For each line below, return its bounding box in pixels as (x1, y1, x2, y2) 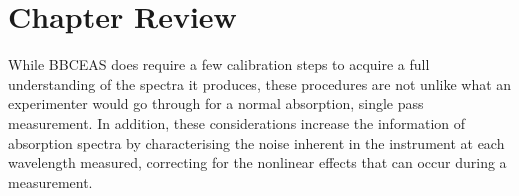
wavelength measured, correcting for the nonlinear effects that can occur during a (8, 152, 507, 173)
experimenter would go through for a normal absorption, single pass (8, 93, 424, 114)
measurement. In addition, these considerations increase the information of (8, 112, 466, 133)
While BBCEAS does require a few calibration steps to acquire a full (8, 54, 430, 75)
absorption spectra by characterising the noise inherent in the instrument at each (8, 132, 505, 153)
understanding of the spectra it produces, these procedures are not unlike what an (8, 73, 512, 94)
